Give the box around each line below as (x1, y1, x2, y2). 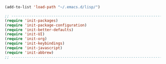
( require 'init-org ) (4, 36, 48, 41)
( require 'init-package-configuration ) (4, 23, 87, 28)
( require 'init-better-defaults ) (4, 27, 74, 32)
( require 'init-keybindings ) (4, 41, 65, 46)
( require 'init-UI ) (4, 32, 45, 37)
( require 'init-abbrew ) (4, 50, 54, 55)
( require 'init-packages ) (4, 18, 58, 23)
